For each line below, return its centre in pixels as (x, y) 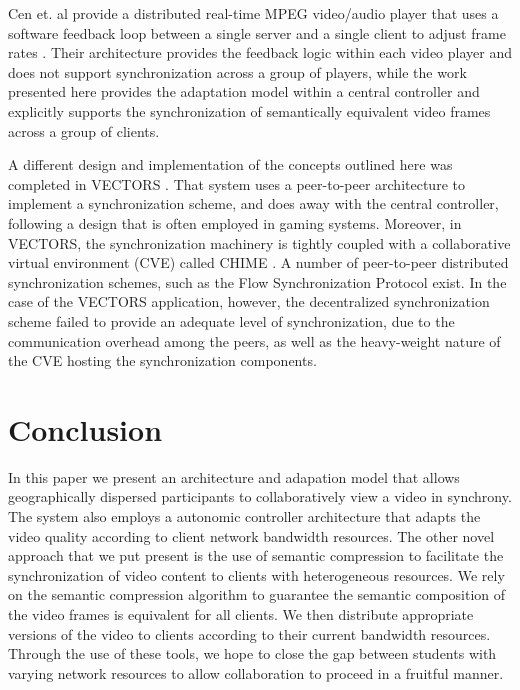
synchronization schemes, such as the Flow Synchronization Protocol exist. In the (257, 281)
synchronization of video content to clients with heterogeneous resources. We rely (256, 574)
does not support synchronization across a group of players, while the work (237, 71)
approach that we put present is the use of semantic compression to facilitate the (256, 555)
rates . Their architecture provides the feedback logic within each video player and (260, 52)
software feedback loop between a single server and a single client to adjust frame (257, 32)
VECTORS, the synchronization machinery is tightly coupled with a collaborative (259, 242)
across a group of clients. (84, 130)
